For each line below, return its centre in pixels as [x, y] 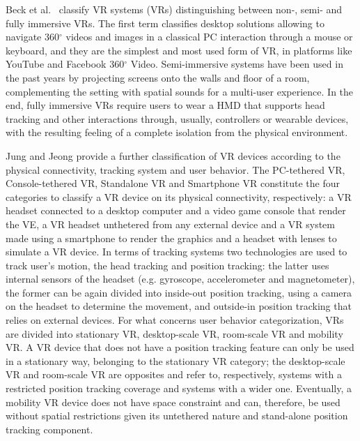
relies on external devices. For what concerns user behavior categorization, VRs [175, 320]
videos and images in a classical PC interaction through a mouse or [209, 37]
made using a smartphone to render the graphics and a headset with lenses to [171, 238]
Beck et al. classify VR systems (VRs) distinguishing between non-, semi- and [174, 9]
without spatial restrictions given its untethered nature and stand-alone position [177, 416]
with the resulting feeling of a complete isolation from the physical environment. [177, 132]
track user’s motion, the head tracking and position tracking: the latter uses [167, 265]
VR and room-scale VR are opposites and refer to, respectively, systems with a [174, 374]
